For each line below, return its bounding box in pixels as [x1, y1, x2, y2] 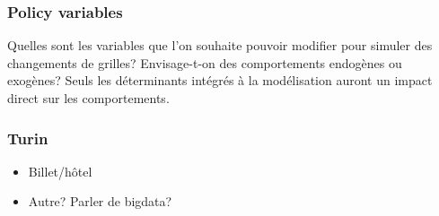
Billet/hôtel [28, 161, 92, 180]
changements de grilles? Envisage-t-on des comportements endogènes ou [7, 53, 402, 72]
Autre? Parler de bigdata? [28, 192, 172, 211]
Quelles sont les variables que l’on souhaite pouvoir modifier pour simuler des [7, 36, 433, 55]
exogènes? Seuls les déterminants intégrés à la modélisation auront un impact [7, 71, 433, 90]
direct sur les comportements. [7, 89, 170, 107]
